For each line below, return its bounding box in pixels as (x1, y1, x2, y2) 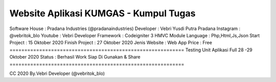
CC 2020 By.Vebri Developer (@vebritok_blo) (9, 70, 105, 76)
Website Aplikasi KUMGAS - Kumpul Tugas (9, 8, 196, 19)
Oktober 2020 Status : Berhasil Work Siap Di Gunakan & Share (9, 54, 141, 60)
